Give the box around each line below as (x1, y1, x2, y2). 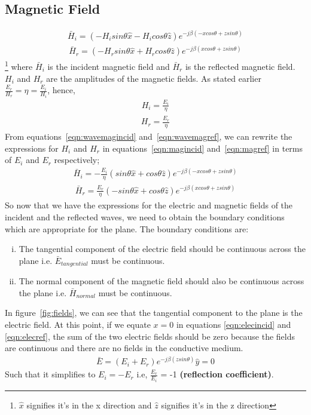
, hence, (47, 84, 75, 96)
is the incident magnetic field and (47, 60, 170, 72)
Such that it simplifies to (5, 368, 96, 380)
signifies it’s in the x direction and (26, 398, 152, 411)
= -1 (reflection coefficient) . (160, 368, 274, 380)
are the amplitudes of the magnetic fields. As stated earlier (46, 72, 261, 84)
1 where (5, 59, 33, 72)
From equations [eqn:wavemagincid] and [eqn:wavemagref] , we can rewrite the (5, 130, 292, 142)
